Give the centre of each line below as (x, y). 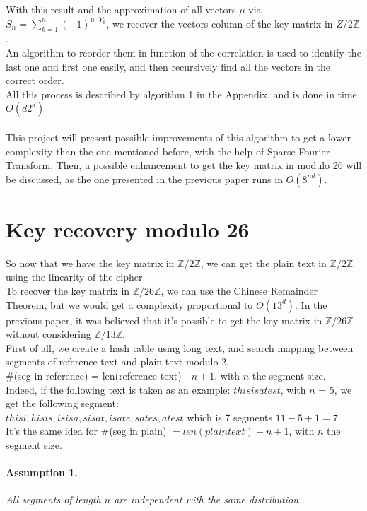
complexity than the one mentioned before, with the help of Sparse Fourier (168, 151)
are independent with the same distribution (206, 499)
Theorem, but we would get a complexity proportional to (129, 304)
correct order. (35, 80)
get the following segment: (62, 403)
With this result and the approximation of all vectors (121, 9)
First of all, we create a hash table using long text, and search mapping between (180, 347)
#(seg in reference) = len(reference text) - (97, 376)
